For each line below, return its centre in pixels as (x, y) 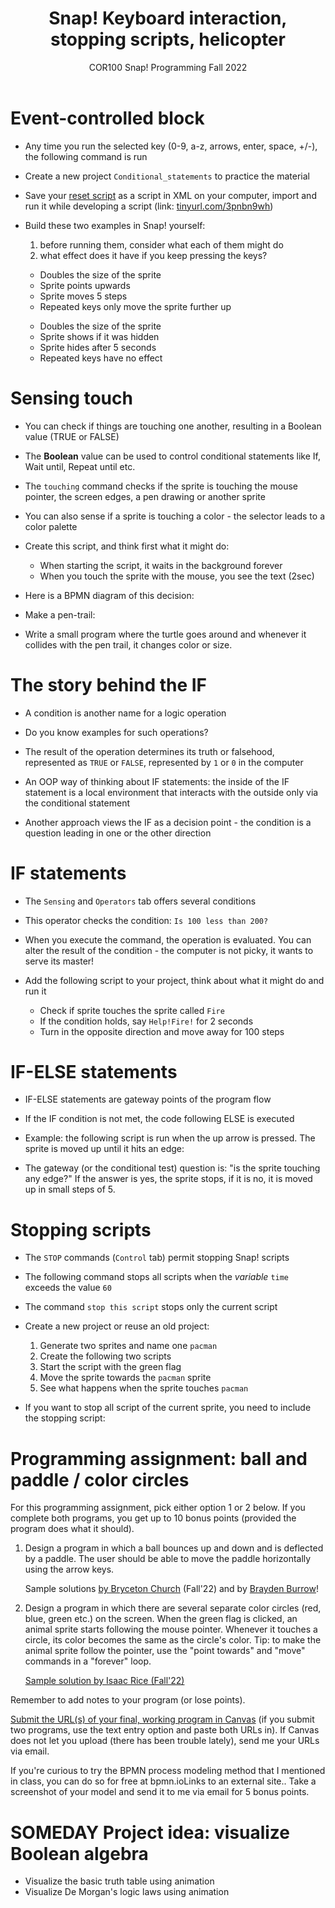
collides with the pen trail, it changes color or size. (128, 644)
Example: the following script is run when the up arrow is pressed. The (170, 1138)
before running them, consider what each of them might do (161, 244)
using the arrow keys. (69, 1569)
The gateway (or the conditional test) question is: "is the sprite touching (172, 1168)
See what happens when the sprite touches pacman (144, 1388)
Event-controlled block (107, 118)
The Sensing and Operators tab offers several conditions (140, 901)
